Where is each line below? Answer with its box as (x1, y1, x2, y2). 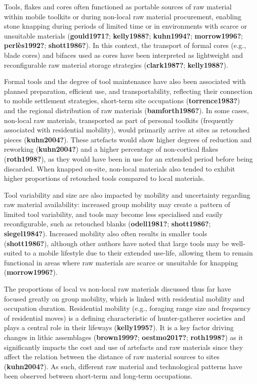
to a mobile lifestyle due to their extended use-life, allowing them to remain (24, 248, 253, 258)
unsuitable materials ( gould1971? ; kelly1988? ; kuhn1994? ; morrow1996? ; (4, 30, 243, 41)
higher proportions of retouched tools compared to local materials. (4, 173, 205, 183)
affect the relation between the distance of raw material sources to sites (4, 351, 220, 362)
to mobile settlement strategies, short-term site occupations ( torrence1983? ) (4, 95, 240, 106)
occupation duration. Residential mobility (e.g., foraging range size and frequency (4, 303, 251, 313)
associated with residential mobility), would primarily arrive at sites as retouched (4, 125, 250, 135)
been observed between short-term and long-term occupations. (4, 371, 193, 381)
